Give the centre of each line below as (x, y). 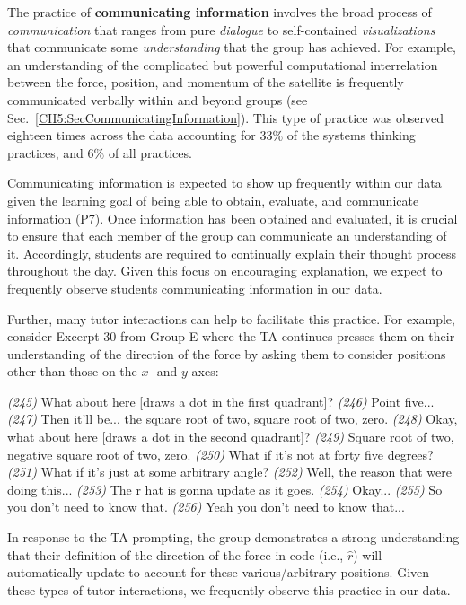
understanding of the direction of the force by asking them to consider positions (227, 353)
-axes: (203, 371)
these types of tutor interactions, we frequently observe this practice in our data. (229, 589)
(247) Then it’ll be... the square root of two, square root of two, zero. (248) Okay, (233, 419)
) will (368, 554)
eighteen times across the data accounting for (132, 135)
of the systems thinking (351, 135)
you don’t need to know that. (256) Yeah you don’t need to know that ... (206, 507)
